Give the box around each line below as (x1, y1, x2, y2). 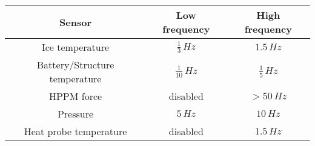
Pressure (57, 107, 94, 121)
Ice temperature (41, 40, 110, 54)
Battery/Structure (36, 58, 114, 71)
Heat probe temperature (24, 124, 127, 138)
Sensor (59, 15, 91, 29)
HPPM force (48, 89, 102, 103)
